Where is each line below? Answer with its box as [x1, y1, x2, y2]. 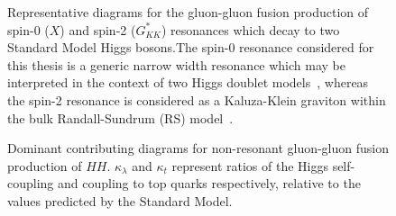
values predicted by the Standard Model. [7, 191, 233, 210]
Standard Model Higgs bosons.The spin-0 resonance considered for [7, 38, 374, 57]
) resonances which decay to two [161, 20, 340, 39]
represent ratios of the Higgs [171, 156, 328, 175]
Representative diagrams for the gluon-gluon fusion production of [7, 3, 369, 21]
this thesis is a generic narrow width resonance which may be [7, 55, 346, 74]
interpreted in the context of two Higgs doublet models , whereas [7, 73, 369, 92]
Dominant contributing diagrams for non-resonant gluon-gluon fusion [7, 139, 389, 157]
